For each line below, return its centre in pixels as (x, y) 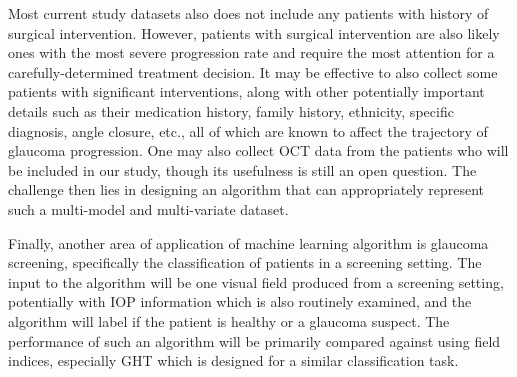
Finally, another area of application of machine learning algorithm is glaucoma (248, 242)
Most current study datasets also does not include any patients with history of (248, 13)
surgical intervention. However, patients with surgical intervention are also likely (254, 32)
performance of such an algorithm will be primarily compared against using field (254, 340)
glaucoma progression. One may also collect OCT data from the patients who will (258, 150)
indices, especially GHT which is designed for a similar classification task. (233, 360)
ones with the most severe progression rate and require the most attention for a (251, 52)
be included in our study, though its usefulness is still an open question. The (242, 169)
